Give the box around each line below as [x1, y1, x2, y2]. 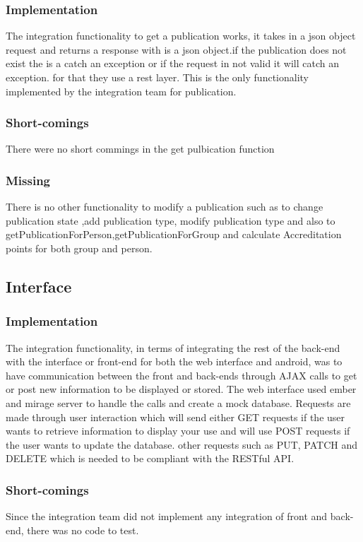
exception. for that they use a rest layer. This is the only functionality [6, 70, 309, 84]
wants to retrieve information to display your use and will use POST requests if [6, 423, 350, 438]
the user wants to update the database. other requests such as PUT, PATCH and [6, 437, 358, 452]
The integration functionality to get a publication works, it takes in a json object [6, 28, 356, 43]
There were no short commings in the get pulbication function [6, 141, 275, 156]
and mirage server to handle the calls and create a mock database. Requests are [6, 395, 351, 410]
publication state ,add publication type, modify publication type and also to [6, 213, 335, 228]
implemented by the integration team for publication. [6, 83, 237, 98]
